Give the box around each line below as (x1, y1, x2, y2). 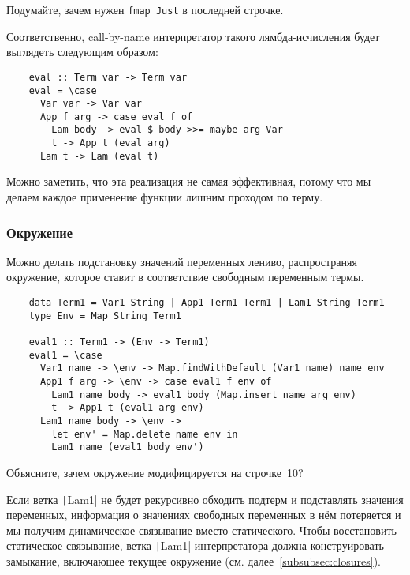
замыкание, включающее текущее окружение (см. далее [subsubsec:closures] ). (6, 553, 381, 569)
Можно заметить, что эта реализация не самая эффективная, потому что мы (6, 173, 371, 190)
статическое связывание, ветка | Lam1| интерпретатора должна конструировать (6, 537, 384, 554)
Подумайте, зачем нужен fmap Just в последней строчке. (6, 2, 284, 17)
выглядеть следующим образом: (6, 43, 158, 60)
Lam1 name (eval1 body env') (51, 442, 204, 453)
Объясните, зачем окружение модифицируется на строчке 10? (6, 464, 304, 480)
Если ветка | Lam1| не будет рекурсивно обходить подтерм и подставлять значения (6, 490, 404, 507)
